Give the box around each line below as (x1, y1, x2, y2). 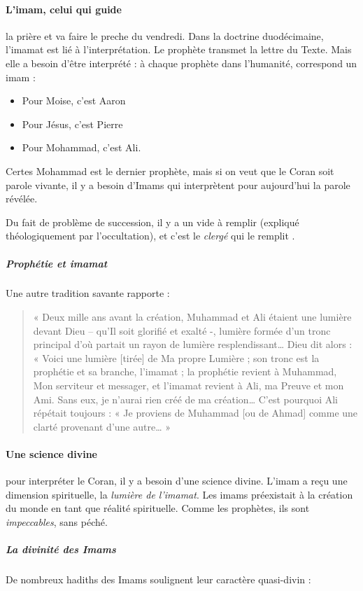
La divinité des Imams (6, 542, 116, 557)
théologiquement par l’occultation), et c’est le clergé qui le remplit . (6, 228, 295, 243)
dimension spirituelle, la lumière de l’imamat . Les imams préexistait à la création (6, 487, 353, 501)
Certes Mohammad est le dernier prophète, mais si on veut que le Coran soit (6, 163, 334, 178)
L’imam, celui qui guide (6, 1, 122, 16)
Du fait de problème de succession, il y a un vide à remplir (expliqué (6, 214, 299, 229)
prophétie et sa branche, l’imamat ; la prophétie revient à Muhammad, (33, 364, 337, 379)
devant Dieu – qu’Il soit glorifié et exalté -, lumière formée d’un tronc (33, 323, 331, 338)
